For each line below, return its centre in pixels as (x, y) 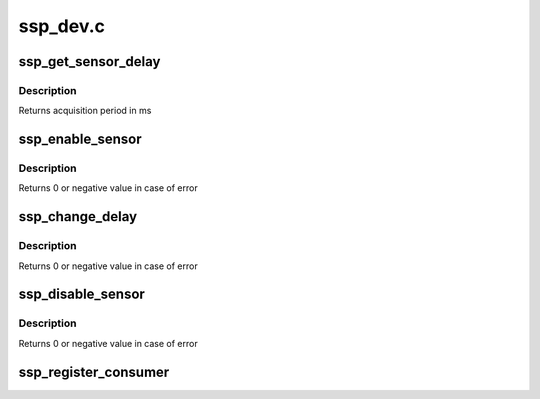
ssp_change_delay (78, 216)
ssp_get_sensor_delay (89, 61)
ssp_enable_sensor (80, 139)
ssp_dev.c (61, 26)
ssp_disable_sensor (81, 294)
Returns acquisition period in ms (85, 111)
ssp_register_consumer (94, 371)
